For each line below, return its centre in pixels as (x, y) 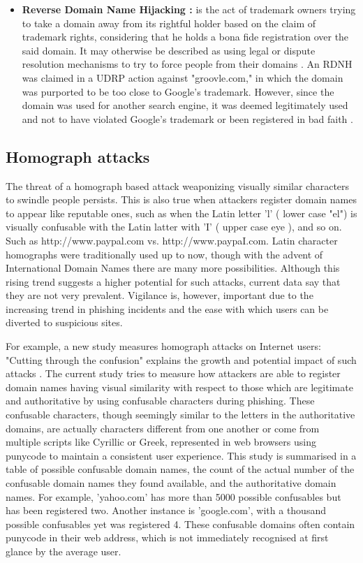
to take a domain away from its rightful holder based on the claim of (169, 23)
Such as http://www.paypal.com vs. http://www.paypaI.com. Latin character (172, 240)
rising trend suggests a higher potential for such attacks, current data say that (173, 281)
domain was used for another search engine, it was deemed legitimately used (185, 105)
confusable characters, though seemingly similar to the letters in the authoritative (180, 415)
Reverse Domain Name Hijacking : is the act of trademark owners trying (189, 9)
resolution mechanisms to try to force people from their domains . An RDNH (187, 64)
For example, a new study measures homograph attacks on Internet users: (163, 346)
